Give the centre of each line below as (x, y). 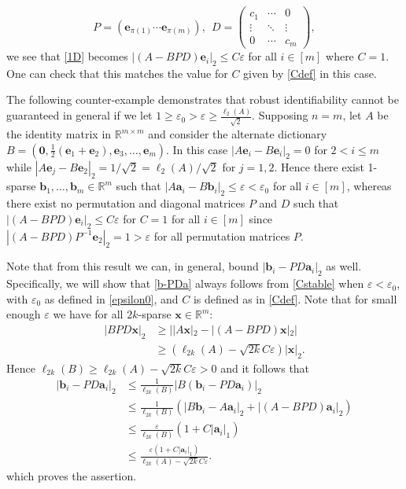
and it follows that (265, 368)
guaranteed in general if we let (79, 115)
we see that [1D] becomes (67, 56)
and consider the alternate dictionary (238, 134)
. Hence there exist (319, 166)
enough (24, 314)
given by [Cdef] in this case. (310, 73)
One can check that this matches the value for (117, 73)
